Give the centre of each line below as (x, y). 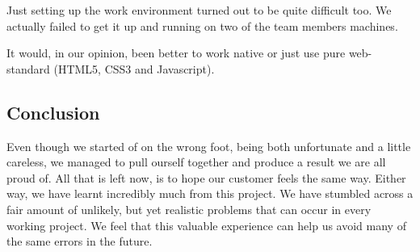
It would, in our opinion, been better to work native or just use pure (176, 53)
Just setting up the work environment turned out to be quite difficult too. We (199, 10)
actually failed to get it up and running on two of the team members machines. (202, 25)
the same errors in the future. (80, 241)
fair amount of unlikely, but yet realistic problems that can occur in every (189, 209)
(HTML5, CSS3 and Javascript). (134, 68)
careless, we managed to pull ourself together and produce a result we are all (196, 162)
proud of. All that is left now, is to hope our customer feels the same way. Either (206, 177)
